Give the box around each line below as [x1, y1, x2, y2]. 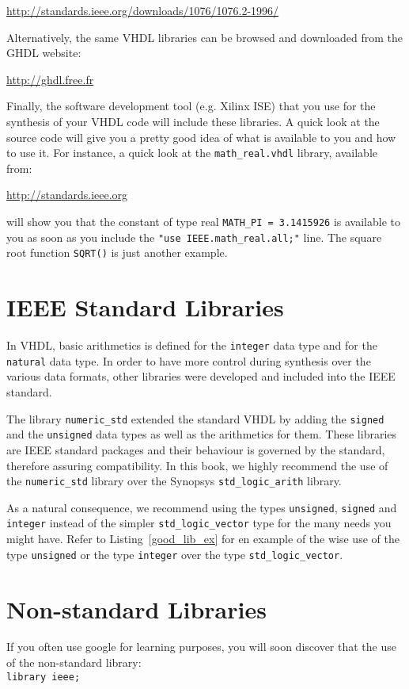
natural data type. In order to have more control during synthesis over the [6, 352, 371, 369]
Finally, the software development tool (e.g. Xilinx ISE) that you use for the [6, 98, 376, 114]
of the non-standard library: [6, 654, 142, 671]
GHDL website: [6, 44, 81, 61]
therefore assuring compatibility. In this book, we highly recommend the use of [6, 457, 388, 473]
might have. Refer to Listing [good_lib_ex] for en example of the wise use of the [6, 530, 400, 547]
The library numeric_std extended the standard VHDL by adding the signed [6, 410, 384, 427]
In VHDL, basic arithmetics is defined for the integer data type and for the [6, 337, 377, 354]
